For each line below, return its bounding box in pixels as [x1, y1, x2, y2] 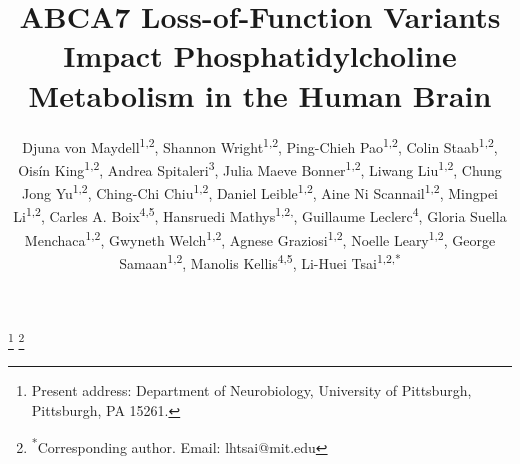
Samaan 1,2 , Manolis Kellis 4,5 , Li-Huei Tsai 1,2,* [119, 249, 401, 273]
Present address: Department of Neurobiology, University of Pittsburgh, [31, 380, 472, 401]
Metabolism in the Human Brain [28, 74, 492, 115]
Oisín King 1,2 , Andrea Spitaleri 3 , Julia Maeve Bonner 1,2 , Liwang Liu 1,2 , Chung [18, 156, 502, 180]
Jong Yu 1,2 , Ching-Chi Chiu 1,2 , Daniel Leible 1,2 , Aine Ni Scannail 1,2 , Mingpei [21, 180, 499, 203]
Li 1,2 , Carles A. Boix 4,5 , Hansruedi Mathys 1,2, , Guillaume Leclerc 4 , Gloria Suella [13, 203, 507, 226]
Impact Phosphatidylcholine [63, 35, 457, 76]
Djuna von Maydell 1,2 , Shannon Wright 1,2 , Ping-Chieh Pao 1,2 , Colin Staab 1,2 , [22, 133, 498, 157]
